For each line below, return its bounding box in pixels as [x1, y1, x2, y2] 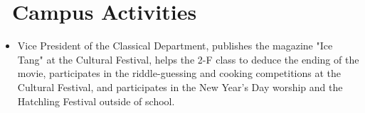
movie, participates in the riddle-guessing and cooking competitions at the [17, 66, 342, 81]
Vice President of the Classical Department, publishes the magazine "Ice [17, 38, 333, 53]
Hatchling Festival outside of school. [17, 93, 175, 108]
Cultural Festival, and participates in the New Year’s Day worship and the [17, 79, 343, 94]
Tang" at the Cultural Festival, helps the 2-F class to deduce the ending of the [17, 52, 359, 66]
